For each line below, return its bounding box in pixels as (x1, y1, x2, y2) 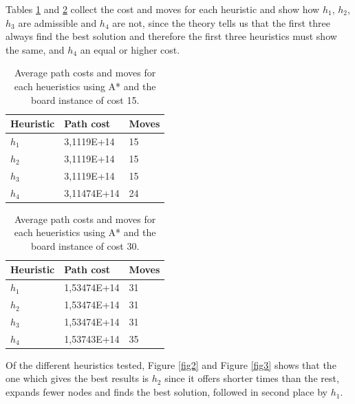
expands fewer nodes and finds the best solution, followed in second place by (6, 385, 327, 399)
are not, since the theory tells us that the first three (112, 15, 330, 30)
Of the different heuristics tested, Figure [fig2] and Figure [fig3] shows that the (6, 357, 336, 372)
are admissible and (18, 15, 97, 30)
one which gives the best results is (6, 371, 149, 385)
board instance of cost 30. (30, 238, 140, 253)
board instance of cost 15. (30, 92, 140, 107)
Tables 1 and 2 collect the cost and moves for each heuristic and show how (6, 2, 320, 16)
